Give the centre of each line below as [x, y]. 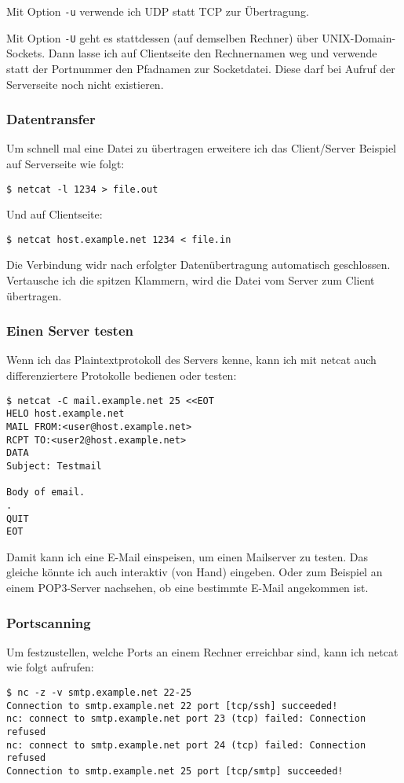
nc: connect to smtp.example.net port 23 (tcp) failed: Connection [186, 719]
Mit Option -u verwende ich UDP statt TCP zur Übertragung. [158, 11]
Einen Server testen [70, 331]
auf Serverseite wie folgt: [66, 163]
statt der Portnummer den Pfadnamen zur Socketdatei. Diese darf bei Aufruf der [201, 68]
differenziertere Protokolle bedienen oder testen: [122, 375]
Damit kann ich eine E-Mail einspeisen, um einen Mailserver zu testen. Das [187, 556]
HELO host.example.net [66, 414]
